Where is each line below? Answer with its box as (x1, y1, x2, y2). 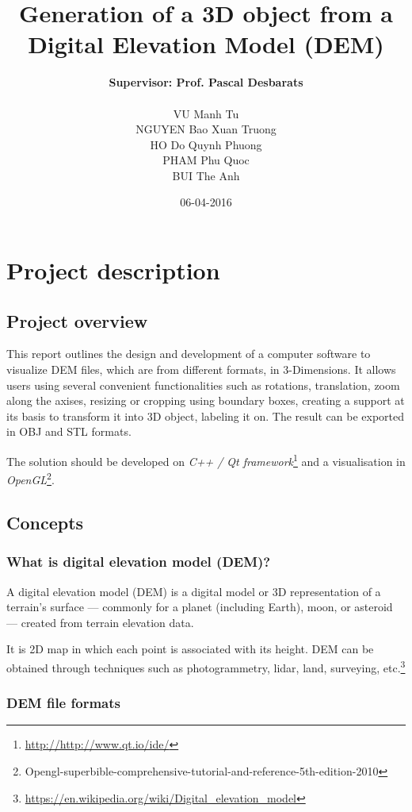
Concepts (6, 510, 84, 534)
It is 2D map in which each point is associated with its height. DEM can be (6, 641, 374, 657)
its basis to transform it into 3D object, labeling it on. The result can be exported (6, 407, 405, 424)
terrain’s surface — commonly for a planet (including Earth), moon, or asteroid (6, 598, 393, 615)
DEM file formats (6, 693, 120, 713)
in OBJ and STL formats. (6, 423, 132, 440)
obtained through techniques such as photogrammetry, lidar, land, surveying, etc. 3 (6, 656, 406, 675)
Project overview (6, 308, 148, 333)
